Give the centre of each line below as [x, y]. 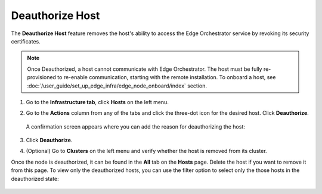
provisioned [42, 77]
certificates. [26, 41]
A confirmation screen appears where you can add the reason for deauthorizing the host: [136, 126]
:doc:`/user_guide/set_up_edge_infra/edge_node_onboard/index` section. [117, 86]
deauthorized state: [35, 179]
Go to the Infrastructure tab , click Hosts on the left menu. [97, 102]
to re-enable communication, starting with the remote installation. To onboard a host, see [167, 77]
